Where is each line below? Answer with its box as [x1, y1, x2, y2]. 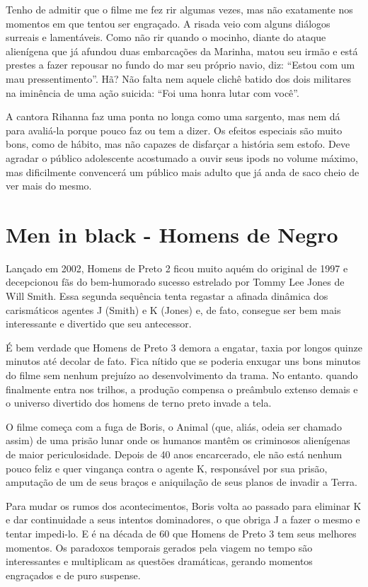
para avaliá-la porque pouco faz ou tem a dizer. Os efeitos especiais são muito [6, 122, 343, 137]
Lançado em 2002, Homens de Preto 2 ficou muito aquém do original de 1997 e [6, 260, 348, 275]
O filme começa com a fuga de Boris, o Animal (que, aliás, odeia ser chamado [6, 419, 342, 434]
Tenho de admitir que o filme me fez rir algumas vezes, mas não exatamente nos [6, 2, 353, 16]
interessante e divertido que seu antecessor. [6, 316, 192, 331]
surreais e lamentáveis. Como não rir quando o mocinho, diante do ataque [6, 30, 326, 45]
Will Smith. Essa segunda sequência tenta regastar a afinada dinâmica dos [6, 289, 328, 303]
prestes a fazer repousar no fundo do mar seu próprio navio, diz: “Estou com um [6, 57, 355, 72]
